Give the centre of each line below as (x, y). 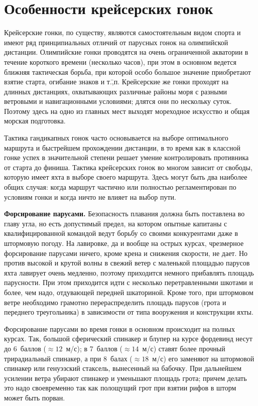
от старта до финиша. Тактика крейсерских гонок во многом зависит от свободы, (128, 167)
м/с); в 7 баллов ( (94, 348)
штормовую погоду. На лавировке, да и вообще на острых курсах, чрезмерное (124, 243)
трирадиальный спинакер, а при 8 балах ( (68, 358)
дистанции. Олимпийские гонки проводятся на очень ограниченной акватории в (126, 52)
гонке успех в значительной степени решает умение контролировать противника (126, 157)
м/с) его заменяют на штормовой (203, 358)
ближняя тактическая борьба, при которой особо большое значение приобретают (127, 72)
